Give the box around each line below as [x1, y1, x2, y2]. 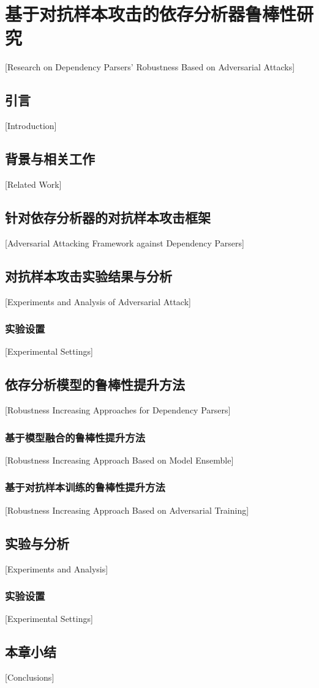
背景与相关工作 [5, 149, 95, 168]
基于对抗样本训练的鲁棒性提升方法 [5, 479, 165, 495]
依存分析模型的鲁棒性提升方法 [5, 375, 185, 394]
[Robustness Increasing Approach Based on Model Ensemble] [5, 453, 234, 466]
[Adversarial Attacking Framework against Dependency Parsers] [5, 236, 244, 249]
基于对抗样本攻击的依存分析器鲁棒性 [5, 1, 297, 26]
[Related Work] [5, 177, 62, 190]
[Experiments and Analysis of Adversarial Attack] [5, 295, 191, 308]
